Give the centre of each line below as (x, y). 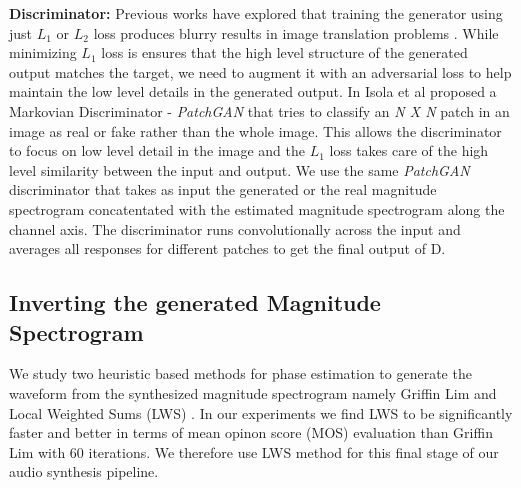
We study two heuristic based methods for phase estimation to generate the (240, 373)
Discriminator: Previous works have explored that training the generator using (256, 13)
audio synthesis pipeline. (84, 471)
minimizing (43, 52)
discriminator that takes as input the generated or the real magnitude (223, 189)
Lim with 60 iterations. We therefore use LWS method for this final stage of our (254, 451)
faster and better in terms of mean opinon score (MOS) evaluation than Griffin (251, 432)
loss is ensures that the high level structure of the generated (284, 52)
